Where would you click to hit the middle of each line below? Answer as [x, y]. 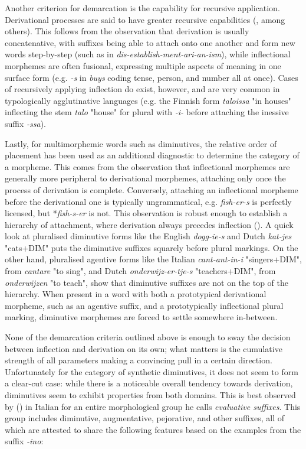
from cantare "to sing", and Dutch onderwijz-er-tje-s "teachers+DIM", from [140, 271]
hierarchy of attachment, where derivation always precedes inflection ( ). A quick [149, 224]
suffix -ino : [24, 441]
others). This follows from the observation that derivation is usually [127, 31]
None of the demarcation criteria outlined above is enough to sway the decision [148, 337]
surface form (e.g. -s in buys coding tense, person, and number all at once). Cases [152, 77]
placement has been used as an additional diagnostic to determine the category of [152, 155]
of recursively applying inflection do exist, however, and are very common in [142, 89]
